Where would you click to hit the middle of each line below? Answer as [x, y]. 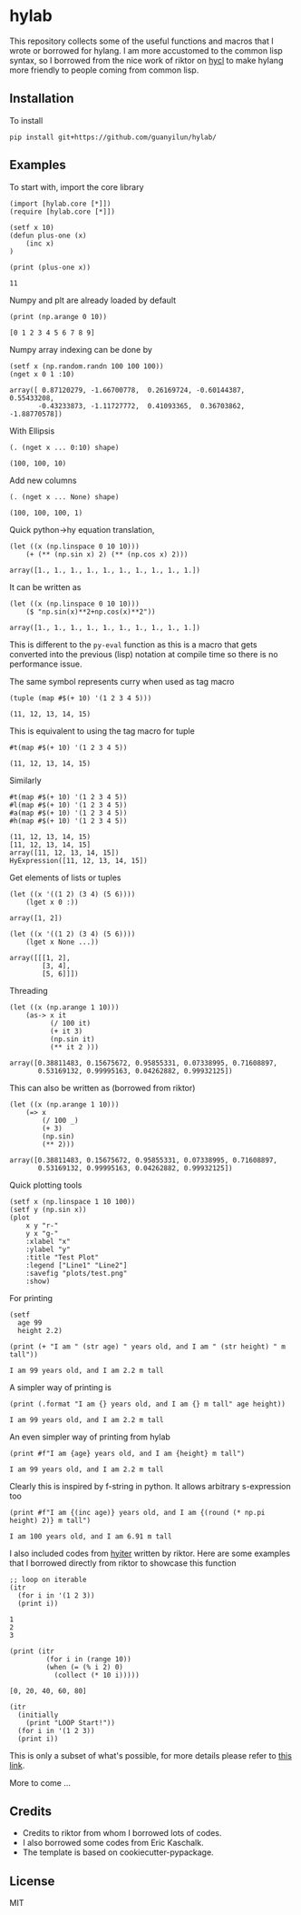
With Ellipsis [32, 431]
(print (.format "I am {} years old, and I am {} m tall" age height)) [147, 1404]
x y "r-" [42, 1225]
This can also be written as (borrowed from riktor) [102, 1088]
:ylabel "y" [48, 1249]
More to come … [40, 1782]
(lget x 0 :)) [52, 902]
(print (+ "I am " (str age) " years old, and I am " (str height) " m [147, 1347]
